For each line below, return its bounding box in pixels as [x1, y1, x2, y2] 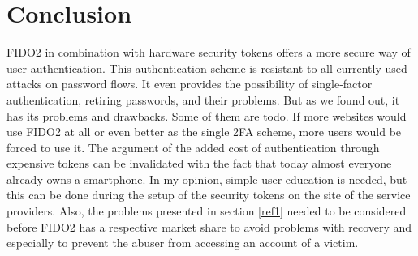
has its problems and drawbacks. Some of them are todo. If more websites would [6, 107, 407, 124]
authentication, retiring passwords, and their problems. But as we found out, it [6, 91, 400, 108]
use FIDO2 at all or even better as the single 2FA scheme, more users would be [6, 123, 402, 140]
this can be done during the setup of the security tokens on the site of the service [6, 186, 411, 203]
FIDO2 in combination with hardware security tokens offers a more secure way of [6, 44, 411, 61]
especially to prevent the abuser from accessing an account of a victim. [6, 234, 359, 251]
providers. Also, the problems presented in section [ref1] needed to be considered [6, 203, 407, 220]
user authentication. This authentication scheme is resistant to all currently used [6, 59, 407, 76]
